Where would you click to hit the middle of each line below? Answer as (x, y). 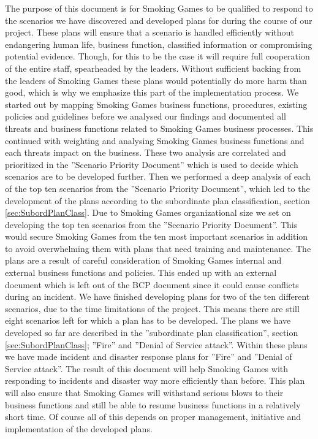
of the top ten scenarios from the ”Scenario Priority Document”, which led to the (157, 188)
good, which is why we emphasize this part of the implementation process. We (152, 92)
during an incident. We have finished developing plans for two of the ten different (157, 296)
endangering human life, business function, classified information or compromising (159, 44)
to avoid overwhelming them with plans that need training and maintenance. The (158, 248)
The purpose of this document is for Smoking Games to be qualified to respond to (159, 8)
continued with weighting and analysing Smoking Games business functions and (155, 140)
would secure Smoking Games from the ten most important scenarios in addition (157, 236)
